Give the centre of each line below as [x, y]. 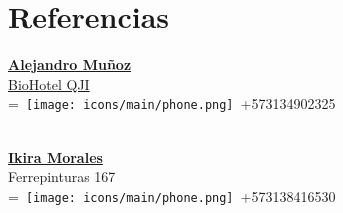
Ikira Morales [55, 156]
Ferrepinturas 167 [62, 176]
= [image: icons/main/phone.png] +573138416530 [172, 195]
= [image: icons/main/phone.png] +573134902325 [172, 103]
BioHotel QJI [49, 83]
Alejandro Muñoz [70, 64]
